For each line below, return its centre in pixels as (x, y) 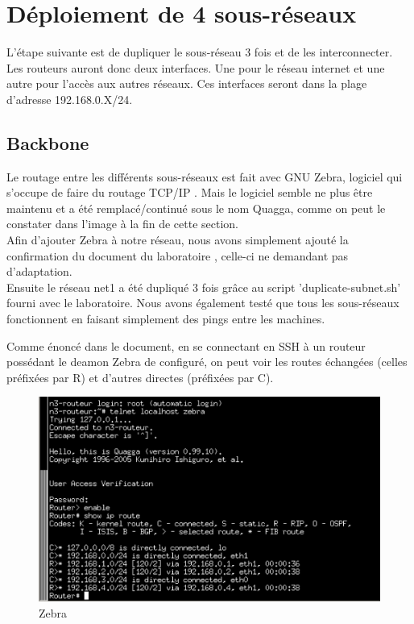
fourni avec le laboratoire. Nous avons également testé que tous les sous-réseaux (203, 303)
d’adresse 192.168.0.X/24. (70, 99)
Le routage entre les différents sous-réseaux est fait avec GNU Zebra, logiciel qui (205, 176)
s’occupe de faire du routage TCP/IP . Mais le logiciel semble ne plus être (190, 192)
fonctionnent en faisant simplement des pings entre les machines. (166, 319)
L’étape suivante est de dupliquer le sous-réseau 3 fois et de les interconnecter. (200, 52)
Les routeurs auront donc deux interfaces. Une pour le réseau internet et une (196, 67)
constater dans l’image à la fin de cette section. (123, 224)
